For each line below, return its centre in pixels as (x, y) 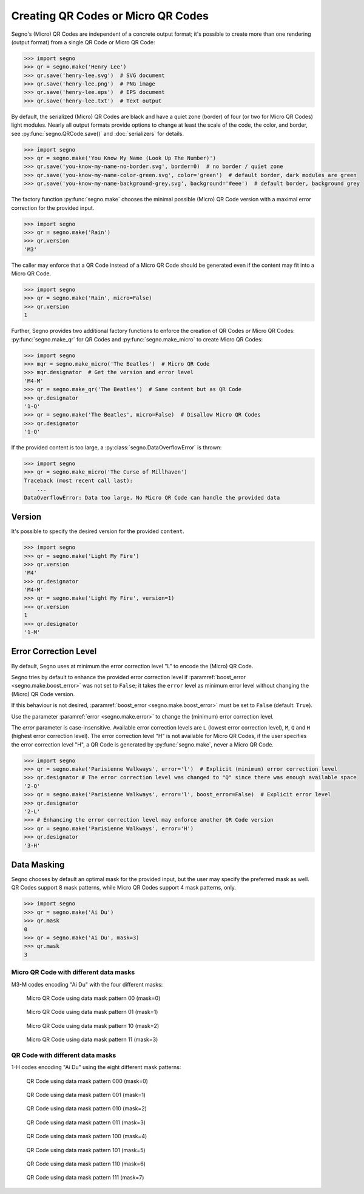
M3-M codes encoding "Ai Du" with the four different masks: (87, 984)
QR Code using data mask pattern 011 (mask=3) (86, 1122)
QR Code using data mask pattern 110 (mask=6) (86, 1164)
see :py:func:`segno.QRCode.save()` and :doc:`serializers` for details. (98, 133)
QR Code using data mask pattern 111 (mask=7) (85, 1178)
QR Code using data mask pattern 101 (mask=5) (86, 1150)
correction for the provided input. (53, 208)
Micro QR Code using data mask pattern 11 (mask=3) (92, 1039)
